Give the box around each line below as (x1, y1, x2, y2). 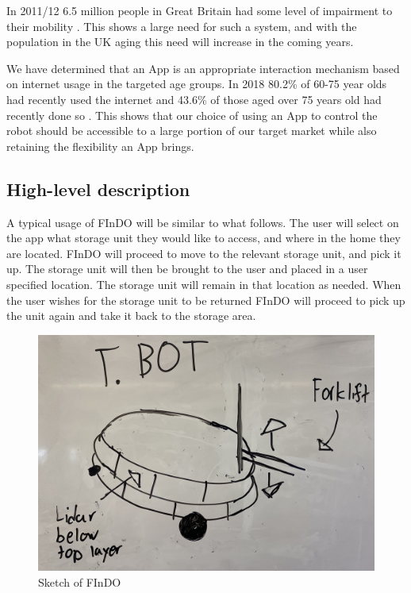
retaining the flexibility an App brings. (6, 137, 194, 154)
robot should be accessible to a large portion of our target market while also (6, 122, 377, 139)
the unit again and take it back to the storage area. (6, 307, 256, 324)
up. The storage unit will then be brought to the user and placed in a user (6, 260, 368, 277)
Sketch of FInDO (38, 573, 121, 590)
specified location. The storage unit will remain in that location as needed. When (6, 275, 401, 292)
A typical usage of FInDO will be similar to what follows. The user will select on (6, 214, 399, 230)
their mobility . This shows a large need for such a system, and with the (6, 17, 357, 34)
